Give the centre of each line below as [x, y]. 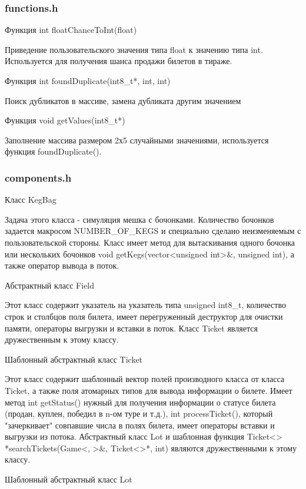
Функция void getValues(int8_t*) [65, 120]
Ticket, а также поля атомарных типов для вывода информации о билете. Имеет [149, 390]
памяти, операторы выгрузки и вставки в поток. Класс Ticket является [131, 328]
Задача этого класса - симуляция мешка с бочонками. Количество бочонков [139, 219]
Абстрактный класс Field [50, 285]
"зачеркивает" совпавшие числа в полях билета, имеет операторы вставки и [140, 425]
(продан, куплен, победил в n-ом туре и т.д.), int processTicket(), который [139, 413]
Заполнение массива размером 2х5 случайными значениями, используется [137, 140]
